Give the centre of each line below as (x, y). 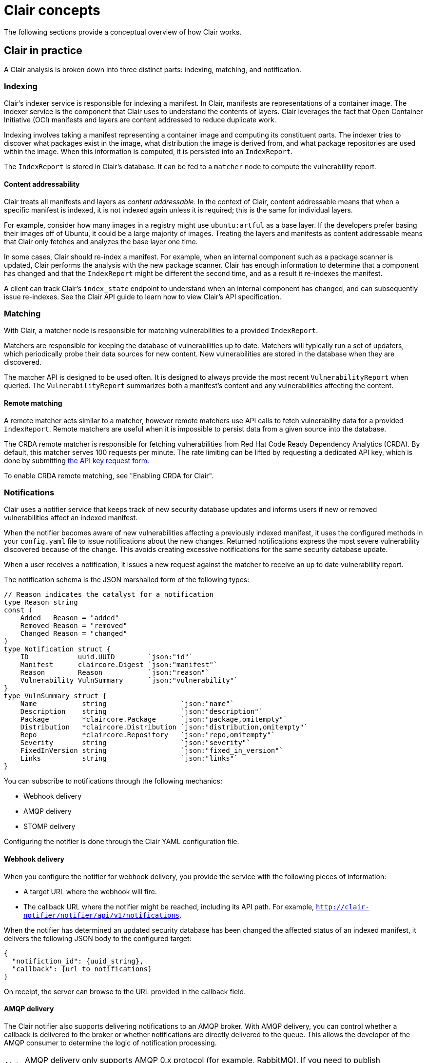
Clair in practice (43, 51)
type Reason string (41, 602)
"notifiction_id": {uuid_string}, (78, 961)
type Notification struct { (58, 649)
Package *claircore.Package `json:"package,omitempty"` (154, 719)
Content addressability (42, 184)
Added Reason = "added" (70, 618)
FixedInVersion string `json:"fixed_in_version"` (152, 751)
